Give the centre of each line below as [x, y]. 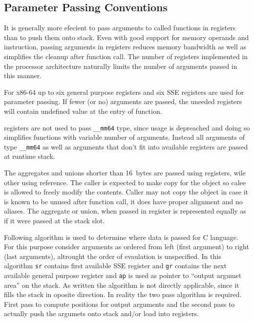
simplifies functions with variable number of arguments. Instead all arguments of [124, 137]
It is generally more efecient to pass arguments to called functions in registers [120, 28]
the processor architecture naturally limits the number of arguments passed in [121, 66]
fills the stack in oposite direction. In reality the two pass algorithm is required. [123, 294]
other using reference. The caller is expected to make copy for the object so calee [125, 182]
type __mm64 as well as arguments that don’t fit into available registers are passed [126, 146]
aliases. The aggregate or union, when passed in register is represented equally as [125, 211]
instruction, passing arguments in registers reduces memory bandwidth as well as [125, 47]
